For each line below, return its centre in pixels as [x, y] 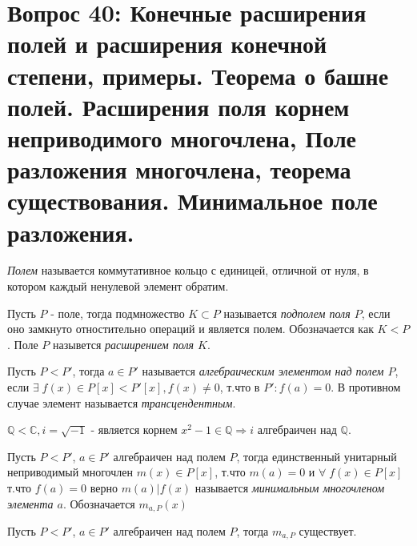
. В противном [366, 387]
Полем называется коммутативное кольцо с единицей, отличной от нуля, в [188, 270]
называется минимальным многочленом [290, 487]
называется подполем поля [287, 313]
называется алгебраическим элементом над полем [263, 371]
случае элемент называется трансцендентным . [122, 402]
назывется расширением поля [124, 344]
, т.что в [240, 387]
